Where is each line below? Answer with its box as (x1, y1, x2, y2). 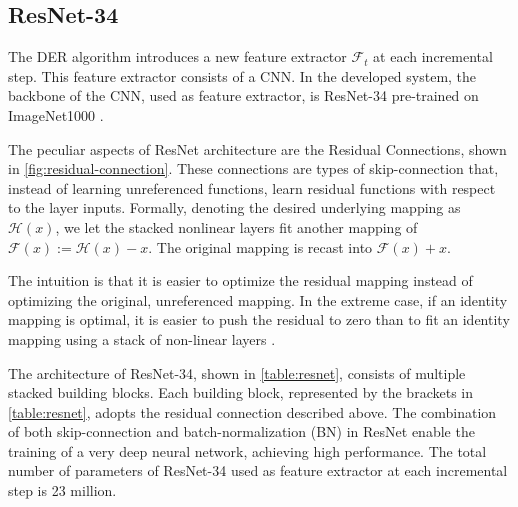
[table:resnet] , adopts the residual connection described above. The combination (8, 401, 497, 422)
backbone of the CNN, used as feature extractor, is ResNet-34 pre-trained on (8, 85, 479, 106)
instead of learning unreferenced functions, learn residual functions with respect (8, 177, 496, 198)
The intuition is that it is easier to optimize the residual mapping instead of (8, 270, 473, 291)
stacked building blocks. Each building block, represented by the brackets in (8, 382, 473, 403)
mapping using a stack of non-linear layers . (8, 328, 276, 349)
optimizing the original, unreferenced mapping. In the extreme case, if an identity (8, 289, 508, 310)
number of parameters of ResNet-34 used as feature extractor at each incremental (8, 460, 508, 481)
